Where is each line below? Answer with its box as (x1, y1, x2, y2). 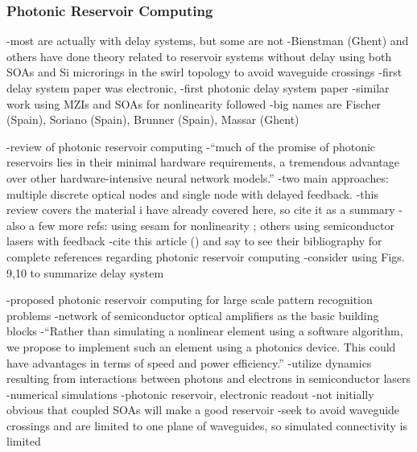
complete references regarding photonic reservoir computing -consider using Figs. (6, 248, 405, 265)
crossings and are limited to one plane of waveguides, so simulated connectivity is (6, 417, 407, 434)
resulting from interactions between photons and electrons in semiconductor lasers (6, 370, 411, 387)
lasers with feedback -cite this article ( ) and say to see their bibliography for (6, 232, 382, 249)
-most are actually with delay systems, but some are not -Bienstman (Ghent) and (6, 32, 409, 49)
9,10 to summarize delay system (6, 264, 164, 281)
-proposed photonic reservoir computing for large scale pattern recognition (6, 291, 373, 308)
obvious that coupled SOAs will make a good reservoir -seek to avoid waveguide (6, 401, 400, 418)
